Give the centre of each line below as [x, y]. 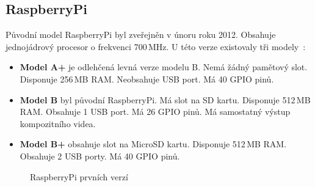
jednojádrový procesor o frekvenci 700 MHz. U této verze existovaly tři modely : [156, 46]
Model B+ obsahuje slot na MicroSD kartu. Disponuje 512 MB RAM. [153, 144]
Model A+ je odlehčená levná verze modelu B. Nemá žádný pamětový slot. [164, 67]
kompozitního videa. [58, 123]
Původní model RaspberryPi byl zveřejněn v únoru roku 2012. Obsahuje [141, 35]
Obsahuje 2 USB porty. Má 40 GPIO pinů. [100, 156]
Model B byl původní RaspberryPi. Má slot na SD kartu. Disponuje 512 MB [165, 99]
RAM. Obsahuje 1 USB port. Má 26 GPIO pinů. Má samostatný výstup [155, 112]
